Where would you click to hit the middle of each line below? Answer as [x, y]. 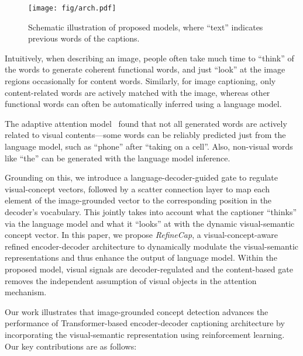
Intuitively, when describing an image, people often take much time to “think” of [149, 58]
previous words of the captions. [84, 38]
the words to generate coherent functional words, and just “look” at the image [145, 69]
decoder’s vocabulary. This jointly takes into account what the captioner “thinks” [151, 211]
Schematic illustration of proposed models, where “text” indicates [146, 27]
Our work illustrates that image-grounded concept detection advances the [137, 311]
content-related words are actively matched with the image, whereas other [137, 92]
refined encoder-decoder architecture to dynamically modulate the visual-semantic [152, 246]
